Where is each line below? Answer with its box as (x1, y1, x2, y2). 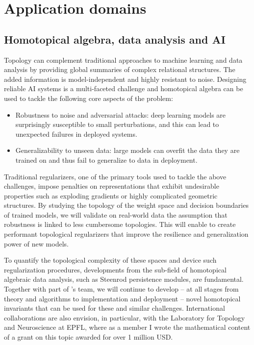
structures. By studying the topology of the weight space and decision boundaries (4, 200, 249, 210)
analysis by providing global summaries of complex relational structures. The (4, 64, 235, 74)
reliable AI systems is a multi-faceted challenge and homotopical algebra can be (4, 83, 243, 94)
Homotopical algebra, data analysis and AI (4, 31, 226, 47)
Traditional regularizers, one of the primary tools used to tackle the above (4, 171, 227, 181)
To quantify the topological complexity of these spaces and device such (4, 255, 217, 265)
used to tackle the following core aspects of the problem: (4, 93, 173, 103)
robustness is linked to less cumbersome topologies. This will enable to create (4, 219, 236, 229)
